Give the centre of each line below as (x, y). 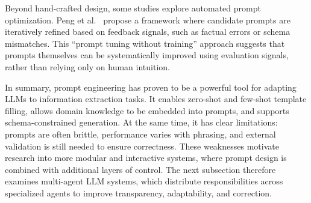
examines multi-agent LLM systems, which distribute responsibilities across (144, 181)
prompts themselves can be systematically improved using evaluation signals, (147, 55)
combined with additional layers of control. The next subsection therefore (140, 169)
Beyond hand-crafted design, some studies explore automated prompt (133, 8)
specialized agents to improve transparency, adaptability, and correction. (139, 192)
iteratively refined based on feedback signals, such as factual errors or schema (148, 32)
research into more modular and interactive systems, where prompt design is (146, 158)
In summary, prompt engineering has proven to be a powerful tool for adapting (151, 87)
